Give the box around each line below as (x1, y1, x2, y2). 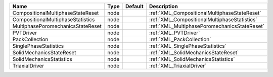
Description (149, 3, 178, 10)
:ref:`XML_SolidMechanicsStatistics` (149, 56, 235, 62)
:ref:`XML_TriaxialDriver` (149, 62, 207, 69)
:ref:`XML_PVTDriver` (149, 29, 200, 36)
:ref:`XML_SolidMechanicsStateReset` (149, 49, 239, 56)
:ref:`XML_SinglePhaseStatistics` (149, 43, 227, 49)
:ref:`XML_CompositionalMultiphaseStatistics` (149, 16, 257, 23)
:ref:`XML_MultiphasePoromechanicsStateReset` (149, 23, 265, 30)
